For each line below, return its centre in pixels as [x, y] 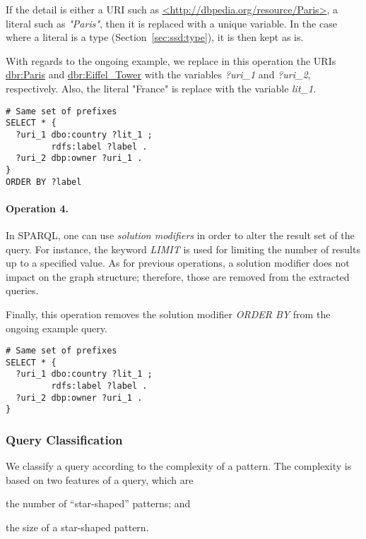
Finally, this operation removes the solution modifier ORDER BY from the [168, 314]
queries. [22, 290]
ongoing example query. [57, 328]
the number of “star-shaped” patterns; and [98, 503]
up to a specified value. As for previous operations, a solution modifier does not [178, 263]
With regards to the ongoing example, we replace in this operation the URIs [171, 60]
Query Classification [64, 439]
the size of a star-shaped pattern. [77, 527]
